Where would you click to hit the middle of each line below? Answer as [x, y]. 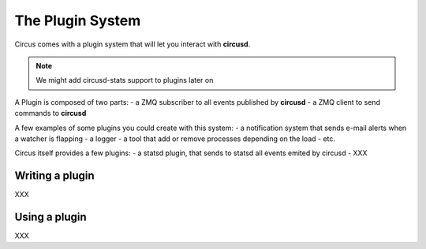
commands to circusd [50, 113]
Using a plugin [50, 217]
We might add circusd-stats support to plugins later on [125, 80]
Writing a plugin [54, 176]
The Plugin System [78, 20]
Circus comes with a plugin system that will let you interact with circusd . [133, 44]
